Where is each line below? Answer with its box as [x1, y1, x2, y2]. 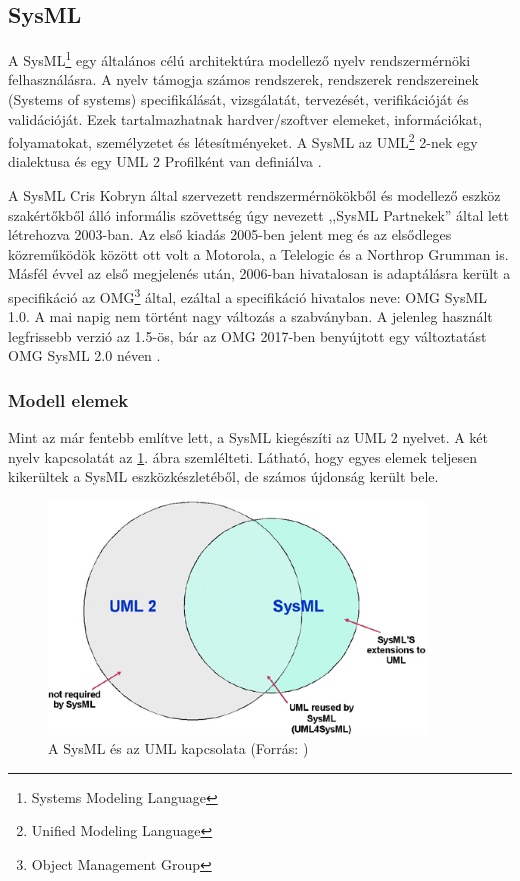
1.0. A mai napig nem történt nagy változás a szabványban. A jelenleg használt [8, 306, 493, 327]
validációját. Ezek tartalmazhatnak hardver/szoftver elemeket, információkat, [8, 108, 483, 129]
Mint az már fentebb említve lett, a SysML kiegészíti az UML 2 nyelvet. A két [8, 427, 489, 448]
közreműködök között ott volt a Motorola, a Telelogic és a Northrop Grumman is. [8, 243, 509, 264]
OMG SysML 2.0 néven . [8, 345, 161, 366]
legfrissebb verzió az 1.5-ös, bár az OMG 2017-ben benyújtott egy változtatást [8, 325, 487, 346]
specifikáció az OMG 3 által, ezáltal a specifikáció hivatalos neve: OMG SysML [8, 284, 488, 307]
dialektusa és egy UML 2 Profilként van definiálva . [8, 151, 322, 172]
